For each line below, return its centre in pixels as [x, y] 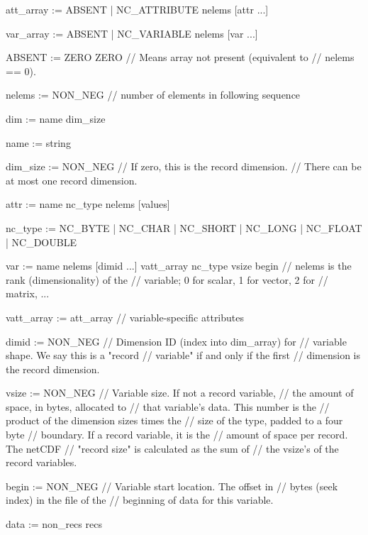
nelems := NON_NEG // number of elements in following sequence [153, 95]
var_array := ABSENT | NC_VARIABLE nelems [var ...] [132, 33]
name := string [38, 142]
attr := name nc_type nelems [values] [88, 204]
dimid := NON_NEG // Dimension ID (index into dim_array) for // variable [176, 341]
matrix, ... [28, 293]
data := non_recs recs [54, 524]
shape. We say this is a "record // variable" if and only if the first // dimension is [183, 355]
